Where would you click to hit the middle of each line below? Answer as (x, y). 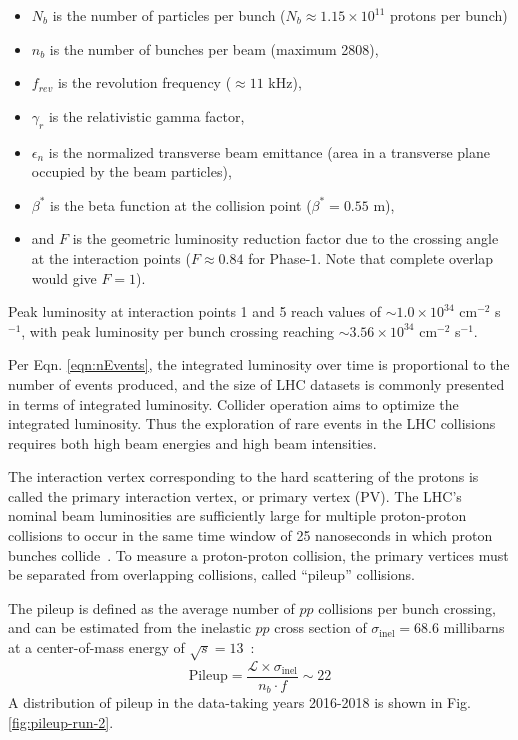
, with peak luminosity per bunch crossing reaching (177, 330)
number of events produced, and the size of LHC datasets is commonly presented (256, 383)
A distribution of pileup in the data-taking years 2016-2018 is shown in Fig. (240, 702)
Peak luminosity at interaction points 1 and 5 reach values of (195, 311)
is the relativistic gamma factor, (146, 115)
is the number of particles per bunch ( (169, 15)
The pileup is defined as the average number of (151, 607)
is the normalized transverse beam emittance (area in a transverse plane (269, 151)
